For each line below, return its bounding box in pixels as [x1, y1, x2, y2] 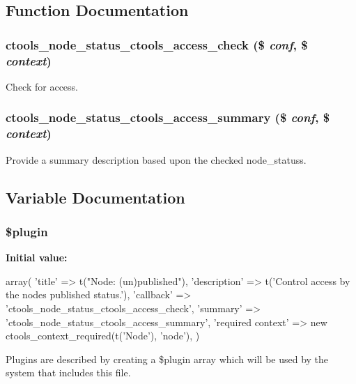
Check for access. [6, 79, 78, 93]
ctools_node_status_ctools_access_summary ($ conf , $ [6, 109, 330, 126]
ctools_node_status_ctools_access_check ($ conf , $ [6, 36, 308, 53]
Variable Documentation [6, 186, 185, 208]
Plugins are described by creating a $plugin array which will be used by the [6, 351, 329, 366]
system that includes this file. [6, 365, 131, 380]
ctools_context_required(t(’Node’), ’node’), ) [6, 328, 200, 343]
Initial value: [6, 250, 68, 265]
